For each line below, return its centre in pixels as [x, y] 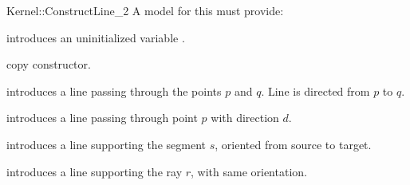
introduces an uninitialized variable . [96, 37]
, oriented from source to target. [293, 144]
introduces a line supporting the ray [95, 171]
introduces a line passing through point [102, 118]
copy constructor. [49, 64]
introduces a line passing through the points [114, 91]
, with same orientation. [249, 171]
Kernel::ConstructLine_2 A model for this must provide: [145, 10]
